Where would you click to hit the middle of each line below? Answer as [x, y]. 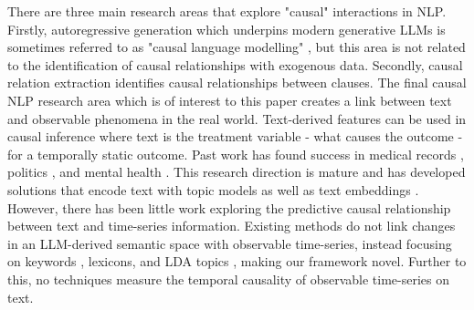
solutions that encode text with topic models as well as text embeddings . [213, 189]
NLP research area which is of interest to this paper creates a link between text [230, 100]
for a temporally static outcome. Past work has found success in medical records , [236, 154]
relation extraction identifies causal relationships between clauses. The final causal [237, 83]
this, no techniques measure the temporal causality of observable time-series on [229, 279]
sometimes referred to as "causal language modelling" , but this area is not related [237, 47]
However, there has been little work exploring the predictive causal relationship [229, 207]
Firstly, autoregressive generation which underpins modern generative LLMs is [226, 29]
